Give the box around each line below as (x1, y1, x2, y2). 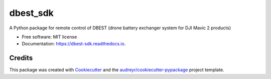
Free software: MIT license (22, 34, 77, 40)
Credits (9, 54, 33, 62)
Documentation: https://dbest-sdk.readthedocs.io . (22, 41, 126, 47)
